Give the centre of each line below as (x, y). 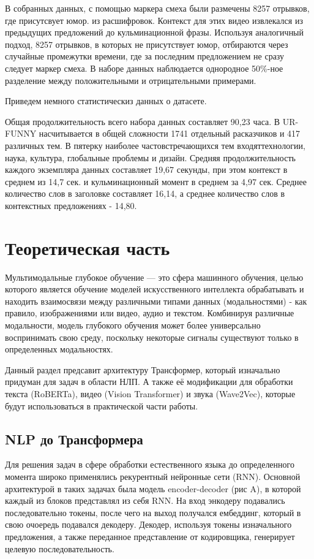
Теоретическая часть (88, 247)
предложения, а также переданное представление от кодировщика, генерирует (150, 536)
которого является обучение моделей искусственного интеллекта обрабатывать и (155, 289)
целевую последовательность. (60, 548)
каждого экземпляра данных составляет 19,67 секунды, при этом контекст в (146, 169)
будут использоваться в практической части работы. (102, 405)
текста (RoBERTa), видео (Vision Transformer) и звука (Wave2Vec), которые (150, 393)
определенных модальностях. (59, 349)
